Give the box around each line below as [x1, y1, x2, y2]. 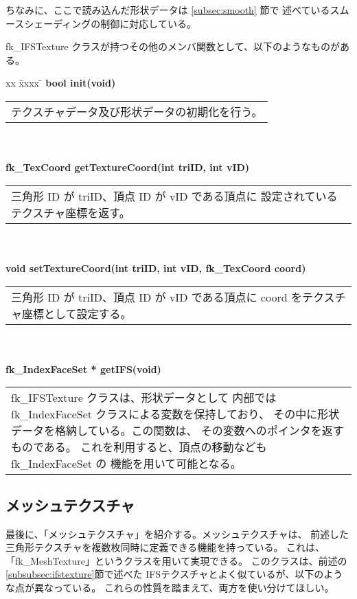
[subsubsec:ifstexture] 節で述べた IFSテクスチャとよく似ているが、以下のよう [5, 567, 343, 581]
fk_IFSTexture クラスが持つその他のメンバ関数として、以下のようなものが [5, 39, 340, 54]
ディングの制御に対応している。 [53, 16, 196, 30]
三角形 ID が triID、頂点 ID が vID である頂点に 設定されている [11, 188, 338, 204]
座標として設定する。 [22, 305, 132, 321]
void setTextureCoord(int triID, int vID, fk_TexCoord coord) [5, 260, 306, 275]
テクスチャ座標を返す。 [11, 204, 130, 221]
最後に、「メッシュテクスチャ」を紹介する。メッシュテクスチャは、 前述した [5, 526, 349, 541]
